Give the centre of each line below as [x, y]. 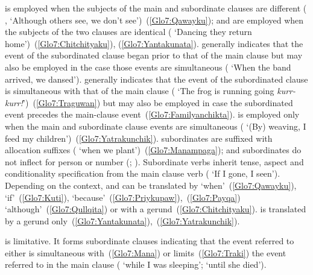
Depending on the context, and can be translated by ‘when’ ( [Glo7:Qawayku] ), [151, 185]
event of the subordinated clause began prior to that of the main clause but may [154, 55]
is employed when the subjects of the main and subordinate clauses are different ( [156, 8]
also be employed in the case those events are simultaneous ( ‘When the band [148, 67]
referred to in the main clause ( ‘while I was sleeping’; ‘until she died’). [136, 264]
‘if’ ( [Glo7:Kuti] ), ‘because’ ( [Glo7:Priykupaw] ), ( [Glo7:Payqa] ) [123, 197]
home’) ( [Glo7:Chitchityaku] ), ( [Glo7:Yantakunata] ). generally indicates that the [154, 43]
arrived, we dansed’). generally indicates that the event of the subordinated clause [156, 79]
